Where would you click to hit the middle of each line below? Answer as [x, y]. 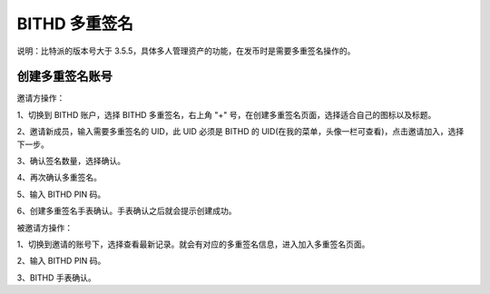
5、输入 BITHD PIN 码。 [61, 194]
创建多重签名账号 [64, 77]
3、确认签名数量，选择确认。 [71, 161]
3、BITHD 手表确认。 [57, 278]
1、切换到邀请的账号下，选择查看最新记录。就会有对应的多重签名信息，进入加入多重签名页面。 [193, 244]
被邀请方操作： [44, 228]
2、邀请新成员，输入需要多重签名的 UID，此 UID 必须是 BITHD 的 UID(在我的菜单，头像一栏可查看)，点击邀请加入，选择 [240, 132]
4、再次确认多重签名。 [59, 178]
